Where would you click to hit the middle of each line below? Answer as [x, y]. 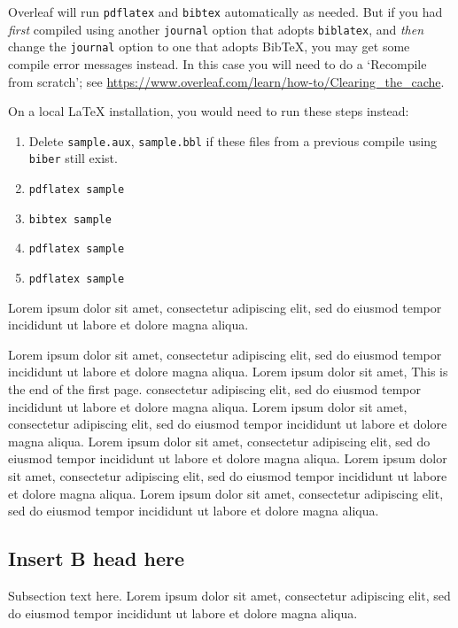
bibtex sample [70, 219]
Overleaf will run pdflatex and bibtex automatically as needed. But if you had [225, 12]
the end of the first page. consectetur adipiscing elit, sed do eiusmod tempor [214, 389]
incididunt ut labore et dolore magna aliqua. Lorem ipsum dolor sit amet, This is [228, 372]
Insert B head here [96, 558]
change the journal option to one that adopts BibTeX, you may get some [209, 47]
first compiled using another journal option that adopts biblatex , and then [216, 29]
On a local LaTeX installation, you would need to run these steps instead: [209, 111]
